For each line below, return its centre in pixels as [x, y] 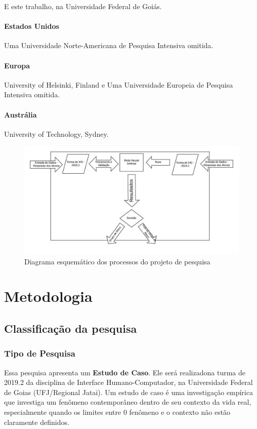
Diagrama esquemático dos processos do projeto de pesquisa [117, 261]
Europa [17, 65]
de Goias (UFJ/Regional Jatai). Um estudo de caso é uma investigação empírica [128, 392]
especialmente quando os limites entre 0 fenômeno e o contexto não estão [117, 412]
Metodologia [48, 296]
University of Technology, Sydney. [56, 133]
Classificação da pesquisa [71, 328]
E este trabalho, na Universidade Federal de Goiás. [83, 6]
